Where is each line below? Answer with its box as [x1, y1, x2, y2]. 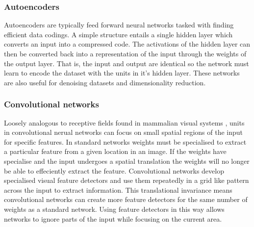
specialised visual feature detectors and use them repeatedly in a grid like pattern [4, 175, 249, 185]
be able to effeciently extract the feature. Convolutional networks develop [4, 165, 224, 176]
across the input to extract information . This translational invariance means [4, 184, 232, 195]
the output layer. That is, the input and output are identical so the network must [4, 58, 249, 68]
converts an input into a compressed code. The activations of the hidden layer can [4, 39, 251, 49]
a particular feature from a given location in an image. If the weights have [4, 146, 227, 156]
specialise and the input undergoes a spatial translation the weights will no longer [4, 155, 250, 166]
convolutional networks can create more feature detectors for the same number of [4, 194, 248, 204]
